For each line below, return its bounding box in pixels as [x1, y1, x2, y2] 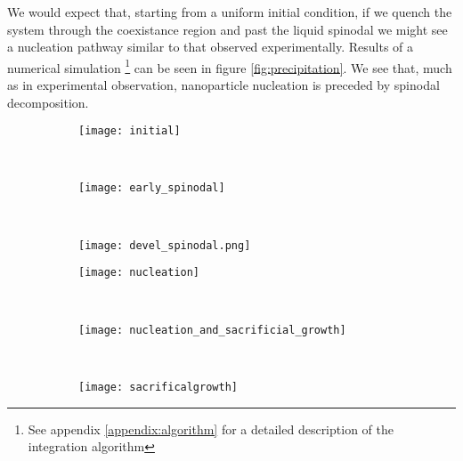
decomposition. [7, 93, 89, 111]
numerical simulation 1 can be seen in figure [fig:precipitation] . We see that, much [7, 55, 452, 77]
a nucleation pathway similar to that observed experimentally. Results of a [7, 37, 414, 56]
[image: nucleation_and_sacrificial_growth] [78, 323, 346, 336]
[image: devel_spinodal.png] [78, 239, 251, 252]
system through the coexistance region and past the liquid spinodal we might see [7, 20, 448, 38]
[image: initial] [78, 125, 181, 138]
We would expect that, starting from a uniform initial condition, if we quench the [7, 3, 452, 20]
